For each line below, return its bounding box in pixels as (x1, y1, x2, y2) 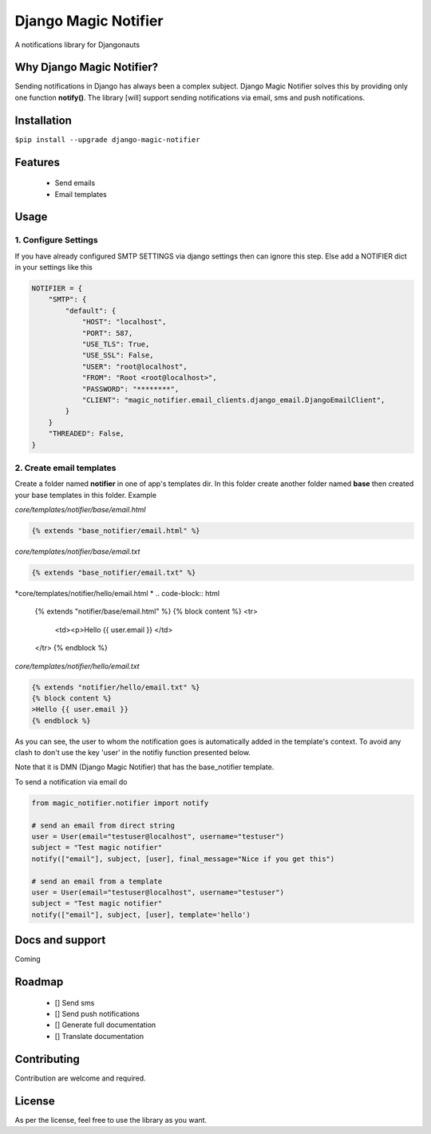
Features (14, 156, 60, 169)
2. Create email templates (14, 462, 117, 473)
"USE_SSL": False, (81, 351, 155, 360)
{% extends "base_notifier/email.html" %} (31, 527, 200, 535)
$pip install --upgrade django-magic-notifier (14, 135, 200, 144)
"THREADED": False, (48, 429, 125, 438)
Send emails (54, 178, 96, 188)
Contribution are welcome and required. (14, 1073, 147, 1083)
